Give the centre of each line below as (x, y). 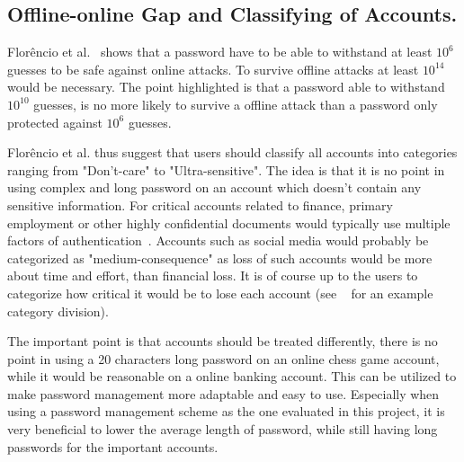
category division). (58, 311)
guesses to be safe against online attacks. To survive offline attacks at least (213, 69)
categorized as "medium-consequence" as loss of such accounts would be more (220, 258)
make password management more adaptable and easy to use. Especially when (223, 393)
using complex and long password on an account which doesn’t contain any (214, 187)
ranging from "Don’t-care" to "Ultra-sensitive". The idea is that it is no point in (226, 169)
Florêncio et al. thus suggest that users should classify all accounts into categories (232, 152)
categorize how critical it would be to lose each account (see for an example (220, 293)
